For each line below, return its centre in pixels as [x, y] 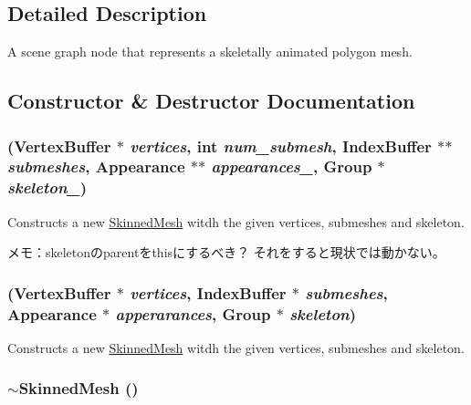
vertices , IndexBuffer [208, 292]
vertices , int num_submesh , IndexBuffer [281, 145]
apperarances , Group [193, 313]
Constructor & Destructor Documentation [211, 101]
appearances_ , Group [292, 166]
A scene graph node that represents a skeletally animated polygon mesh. [210, 52]
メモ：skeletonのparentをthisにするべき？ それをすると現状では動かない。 [226, 252]
